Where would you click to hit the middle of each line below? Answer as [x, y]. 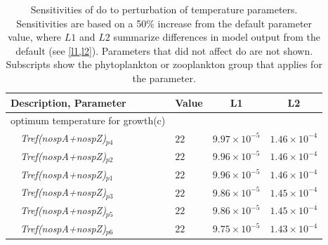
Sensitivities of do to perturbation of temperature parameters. [164, 9]
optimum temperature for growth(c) [88, 120]
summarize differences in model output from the [217, 37]
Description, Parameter [68, 102]
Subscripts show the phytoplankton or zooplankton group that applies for [164, 64]
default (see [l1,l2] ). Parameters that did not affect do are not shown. [164, 50]
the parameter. [164, 78]
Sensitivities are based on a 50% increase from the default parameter [164, 23]
